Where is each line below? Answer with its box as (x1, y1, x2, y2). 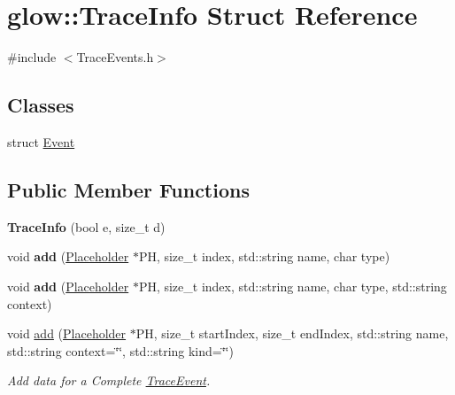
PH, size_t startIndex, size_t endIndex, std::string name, (135, 324, 449, 343)
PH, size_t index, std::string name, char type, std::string (138, 276, 447, 295)
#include (7, 48, 57, 66)
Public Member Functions (7, 175, 250, 203)
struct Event (7, 132, 75, 151)
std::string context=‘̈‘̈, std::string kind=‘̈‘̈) (7, 341, 234, 360)
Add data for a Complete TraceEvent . (7, 371, 211, 390)
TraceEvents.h (76, 48, 154, 66)
